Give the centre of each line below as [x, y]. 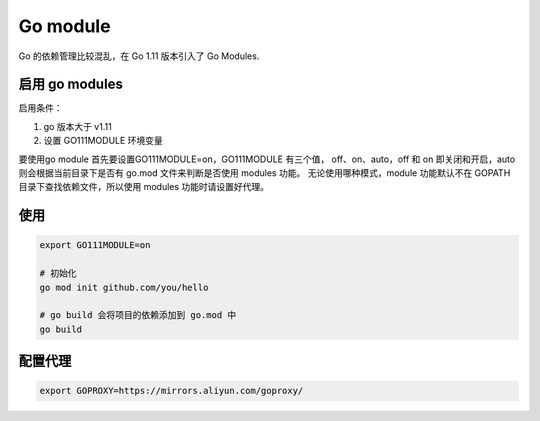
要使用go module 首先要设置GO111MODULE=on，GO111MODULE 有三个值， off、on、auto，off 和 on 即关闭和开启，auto [267, 159]
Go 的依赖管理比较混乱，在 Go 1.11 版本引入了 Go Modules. [139, 56]
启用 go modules [71, 84]
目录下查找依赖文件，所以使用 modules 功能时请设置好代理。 [144, 187]
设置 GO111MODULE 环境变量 [103, 141]
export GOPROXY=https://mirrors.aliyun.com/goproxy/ [171, 391]
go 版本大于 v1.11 [77, 126]
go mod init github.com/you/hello [124, 287]
